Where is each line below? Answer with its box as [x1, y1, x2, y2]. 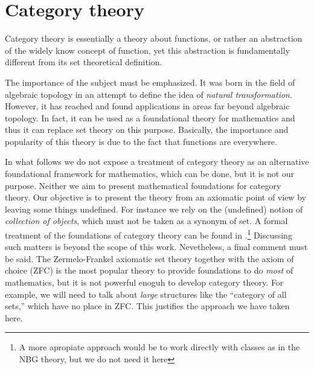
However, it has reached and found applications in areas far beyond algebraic [5, 100, 290, 112]
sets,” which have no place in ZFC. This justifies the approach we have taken [5, 300, 290, 312]
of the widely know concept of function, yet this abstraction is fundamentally [5, 43, 290, 56]
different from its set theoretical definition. [5, 56, 162, 68]
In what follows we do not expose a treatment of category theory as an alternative [5, 155, 309, 168]
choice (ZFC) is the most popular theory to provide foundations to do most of [5, 264, 293, 277]
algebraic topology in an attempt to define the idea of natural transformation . [5, 88, 292, 100]
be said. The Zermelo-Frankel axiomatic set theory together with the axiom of [5, 252, 294, 265]
